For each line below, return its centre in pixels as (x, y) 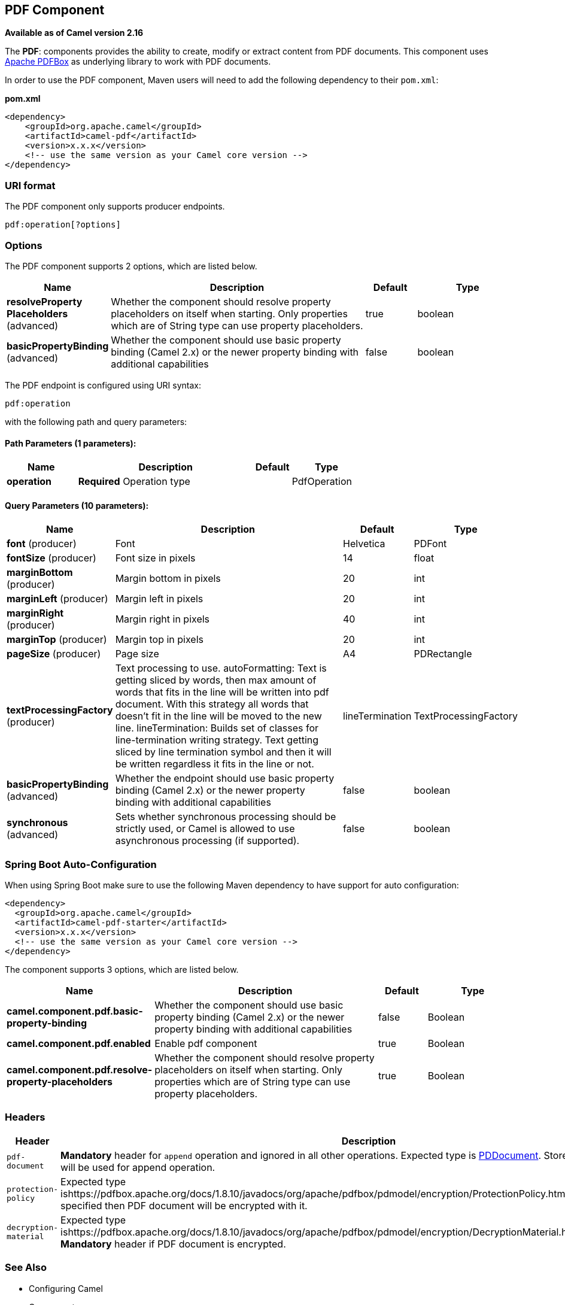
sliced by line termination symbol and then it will (223, 752)
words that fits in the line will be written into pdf (222, 692)
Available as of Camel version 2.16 (74, 33)
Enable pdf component (206, 1044)
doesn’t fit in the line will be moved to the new (218, 716)
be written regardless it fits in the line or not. (215, 764)
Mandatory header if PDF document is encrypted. (173, 1244)
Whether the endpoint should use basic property (225, 779)
